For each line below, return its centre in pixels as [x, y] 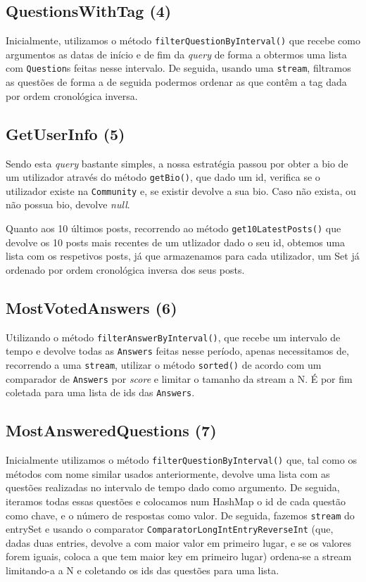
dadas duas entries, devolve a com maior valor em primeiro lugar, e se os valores [179, 542]
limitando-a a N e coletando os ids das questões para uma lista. [143, 570]
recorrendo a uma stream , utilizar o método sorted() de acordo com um [164, 364]
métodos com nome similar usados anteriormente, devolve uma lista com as [168, 473]
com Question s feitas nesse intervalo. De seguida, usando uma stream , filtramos [178, 68]
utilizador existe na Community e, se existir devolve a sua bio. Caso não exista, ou [181, 190]
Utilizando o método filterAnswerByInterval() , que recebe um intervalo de [173, 337]
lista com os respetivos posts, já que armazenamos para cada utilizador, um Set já [183, 256]
